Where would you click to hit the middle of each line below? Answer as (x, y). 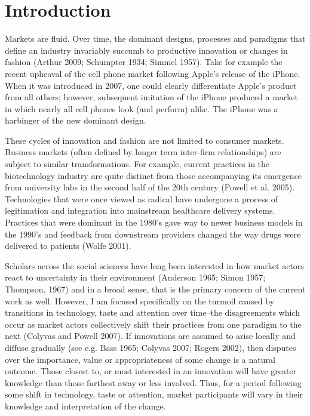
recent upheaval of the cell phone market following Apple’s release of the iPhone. (153, 73)
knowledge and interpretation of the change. (85, 406)
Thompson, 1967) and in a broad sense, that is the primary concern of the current (155, 289)
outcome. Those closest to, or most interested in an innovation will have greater (151, 371)
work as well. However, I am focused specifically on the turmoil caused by (140, 301)
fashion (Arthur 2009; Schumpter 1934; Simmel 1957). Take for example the (144, 62)
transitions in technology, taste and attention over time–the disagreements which (152, 312)
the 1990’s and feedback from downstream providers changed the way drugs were (153, 234)
